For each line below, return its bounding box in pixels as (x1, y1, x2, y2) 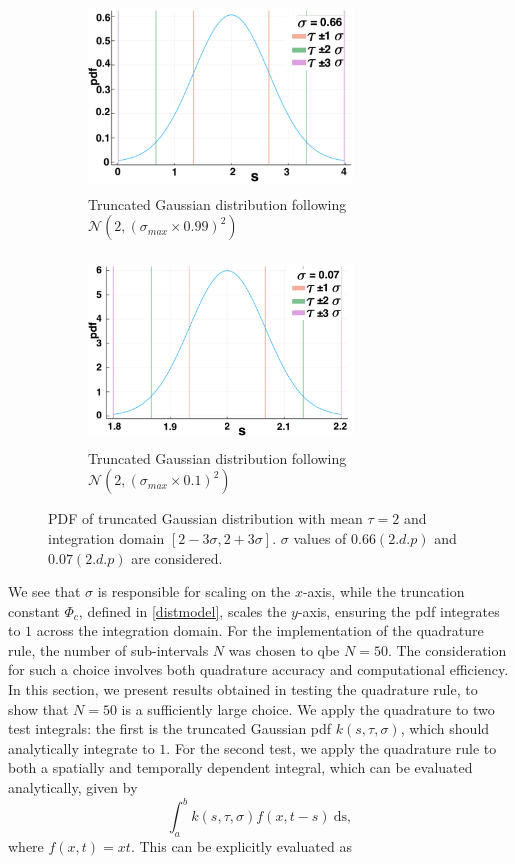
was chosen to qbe (228, 639, 340, 660)
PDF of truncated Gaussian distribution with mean (48, 508, 363, 529)
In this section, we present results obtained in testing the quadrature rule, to (8, 679, 478, 700)
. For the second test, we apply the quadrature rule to (166, 737, 497, 758)
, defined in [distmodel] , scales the (78, 600, 287, 621)
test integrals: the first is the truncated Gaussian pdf (8, 718, 332, 739)
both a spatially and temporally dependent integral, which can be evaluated (8, 757, 473, 778)
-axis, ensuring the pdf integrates (297, 600, 500, 621)
